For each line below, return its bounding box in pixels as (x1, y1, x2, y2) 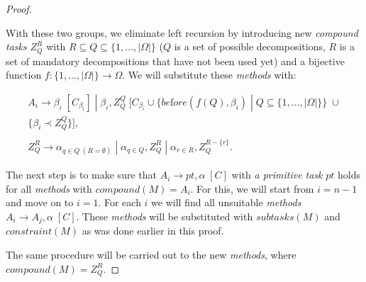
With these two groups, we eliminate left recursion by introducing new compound (6, 25, 358, 40)
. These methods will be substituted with (76, 208, 253, 223)
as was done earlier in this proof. (82, 223, 224, 238)
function (6, 67, 42, 82)
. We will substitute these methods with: (122, 67, 296, 82)
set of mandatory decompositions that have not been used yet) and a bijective (6, 53, 345, 68)
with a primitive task (231, 167, 323, 182)
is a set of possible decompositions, (174, 39, 326, 54)
